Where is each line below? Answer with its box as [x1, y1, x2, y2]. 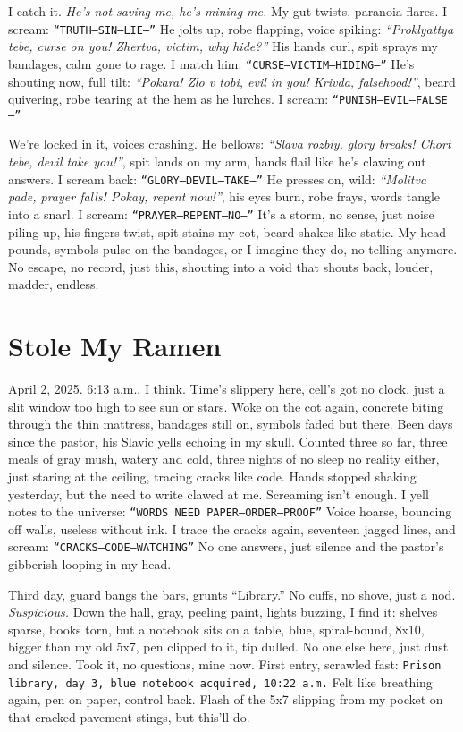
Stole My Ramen [8, 328, 222, 364]
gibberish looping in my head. [8, 555, 172, 574]
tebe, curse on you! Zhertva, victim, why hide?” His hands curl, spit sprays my [8, 37, 438, 55]
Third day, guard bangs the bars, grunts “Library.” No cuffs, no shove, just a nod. [8, 584, 456, 603]
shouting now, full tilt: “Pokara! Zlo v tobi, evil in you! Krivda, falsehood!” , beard [8, 72, 456, 90]
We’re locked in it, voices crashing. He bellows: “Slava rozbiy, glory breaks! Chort [8, 134, 451, 153]
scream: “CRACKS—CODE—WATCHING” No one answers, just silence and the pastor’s [8, 537, 444, 556]
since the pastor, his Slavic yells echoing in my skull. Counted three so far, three [8, 431, 448, 450]
